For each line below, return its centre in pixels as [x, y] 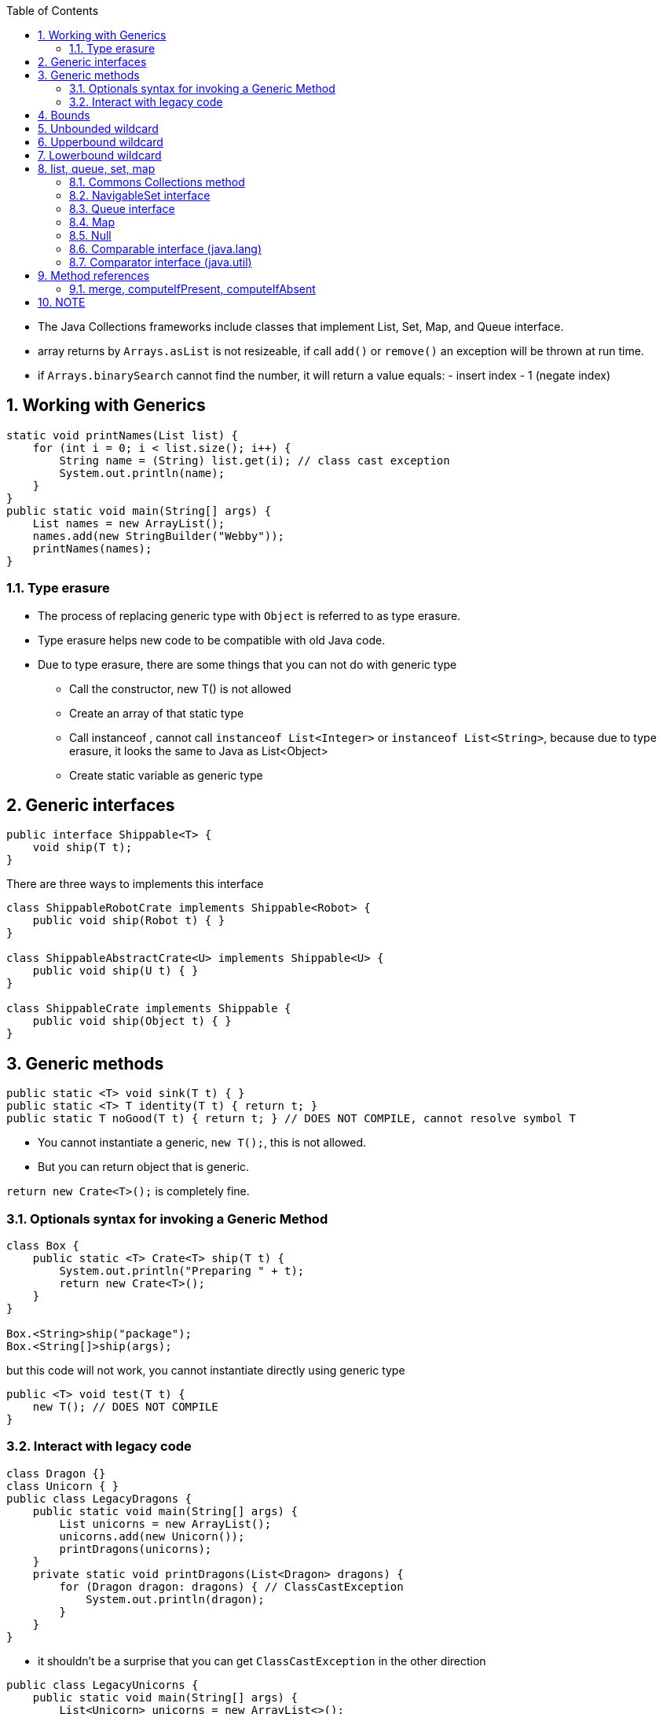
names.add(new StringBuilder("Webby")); [159, 536]
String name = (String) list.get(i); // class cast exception [255, 460]
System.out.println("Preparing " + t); [182, 1271]
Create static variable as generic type [166, 775]
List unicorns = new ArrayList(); [165, 1523]
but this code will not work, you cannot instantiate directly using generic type [206, 1371]
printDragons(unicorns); [136, 1549]
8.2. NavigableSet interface [140, 195]
